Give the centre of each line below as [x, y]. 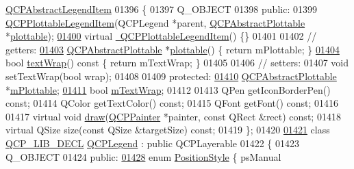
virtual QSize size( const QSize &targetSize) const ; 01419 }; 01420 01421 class [168, 130]
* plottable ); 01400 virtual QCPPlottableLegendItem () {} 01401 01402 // [161, 36]
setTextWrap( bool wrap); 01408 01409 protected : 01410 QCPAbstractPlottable [171, 76]
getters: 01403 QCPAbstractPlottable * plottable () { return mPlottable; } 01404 [173, 49]
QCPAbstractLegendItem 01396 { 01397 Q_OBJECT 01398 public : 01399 [161, 9]
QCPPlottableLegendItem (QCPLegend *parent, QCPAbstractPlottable [155, 22]
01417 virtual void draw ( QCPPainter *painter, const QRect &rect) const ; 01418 [173, 116]
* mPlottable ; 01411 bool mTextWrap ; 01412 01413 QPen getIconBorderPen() [168, 89]
